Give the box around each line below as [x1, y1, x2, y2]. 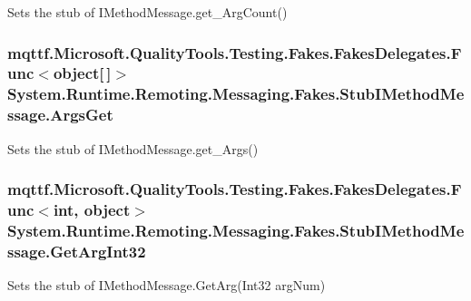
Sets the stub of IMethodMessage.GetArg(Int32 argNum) [7, 276, 326, 295]
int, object [53, 199, 131, 221]
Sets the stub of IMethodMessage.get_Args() [7, 139, 259, 158]
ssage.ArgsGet [7, 103, 113, 126]
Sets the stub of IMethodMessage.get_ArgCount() [7, 3, 288, 21]
